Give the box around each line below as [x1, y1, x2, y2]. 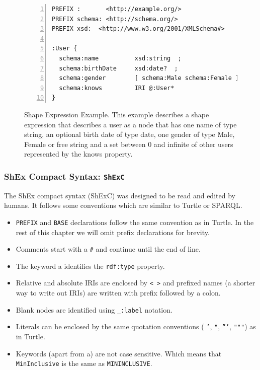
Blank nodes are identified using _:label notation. [16, 304, 172, 315]
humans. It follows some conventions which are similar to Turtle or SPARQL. [4, 200, 242, 210]
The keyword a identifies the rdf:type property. [16, 260, 165, 271]
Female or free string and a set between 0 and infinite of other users [24, 138, 233, 149]
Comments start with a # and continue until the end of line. [16, 244, 201, 254]
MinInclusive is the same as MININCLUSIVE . [16, 358, 152, 368]
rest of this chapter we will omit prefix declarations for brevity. [16, 227, 210, 237]
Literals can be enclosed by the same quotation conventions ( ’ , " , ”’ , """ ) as [16, 321, 256, 332]
